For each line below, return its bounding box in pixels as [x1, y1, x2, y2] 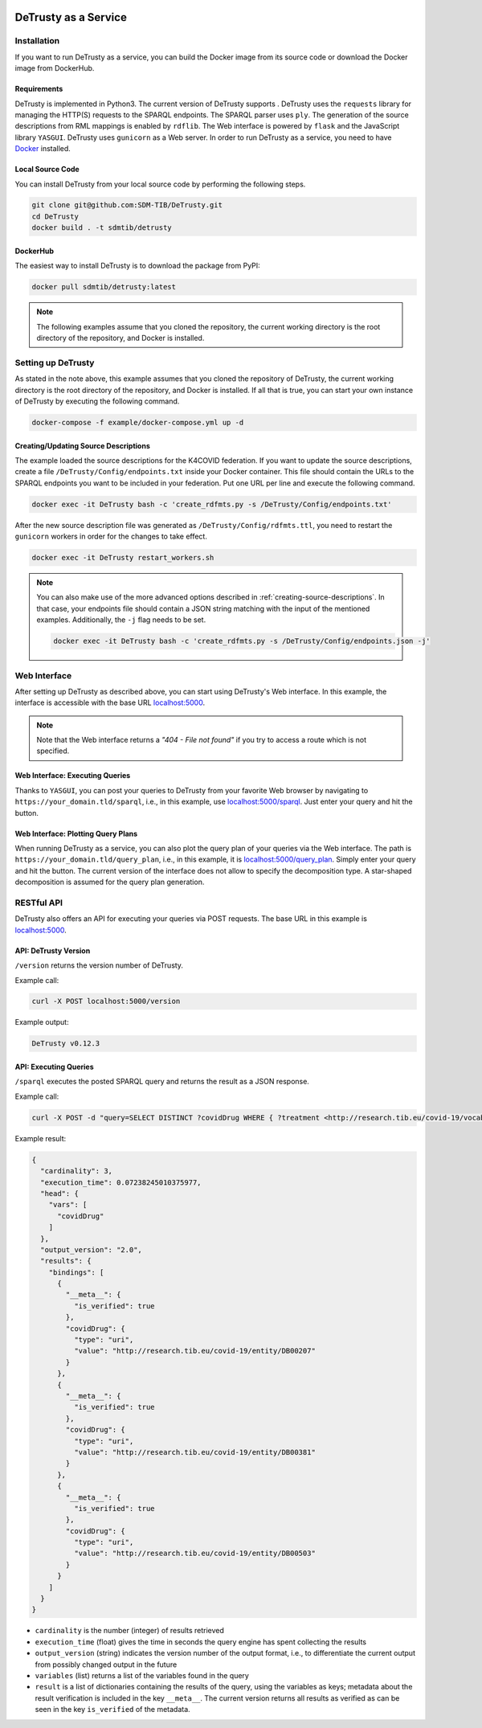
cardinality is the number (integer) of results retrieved [35, 1626, 225, 1636]
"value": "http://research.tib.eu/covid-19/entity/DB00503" [73, 1549, 317, 1558]
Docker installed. [14, 144, 71, 154]
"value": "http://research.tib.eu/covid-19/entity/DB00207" [73, 1346, 317, 1356]
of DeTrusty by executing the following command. [14, 396, 180, 406]
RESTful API [14, 897, 63, 908]
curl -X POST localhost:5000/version [31, 997, 181, 1006]
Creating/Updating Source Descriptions [14, 440, 150, 450]
